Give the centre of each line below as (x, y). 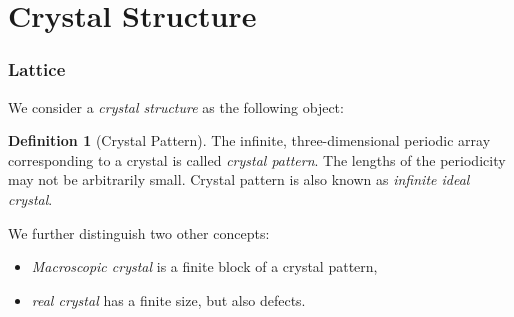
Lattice (37, 69)
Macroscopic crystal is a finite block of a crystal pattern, (204, 266)
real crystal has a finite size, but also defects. (168, 299)
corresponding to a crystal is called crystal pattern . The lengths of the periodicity (257, 159)
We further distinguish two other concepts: (139, 232)
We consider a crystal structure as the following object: (176, 106)
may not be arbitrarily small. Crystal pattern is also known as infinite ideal (239, 179)
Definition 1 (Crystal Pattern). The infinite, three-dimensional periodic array (249, 140)
